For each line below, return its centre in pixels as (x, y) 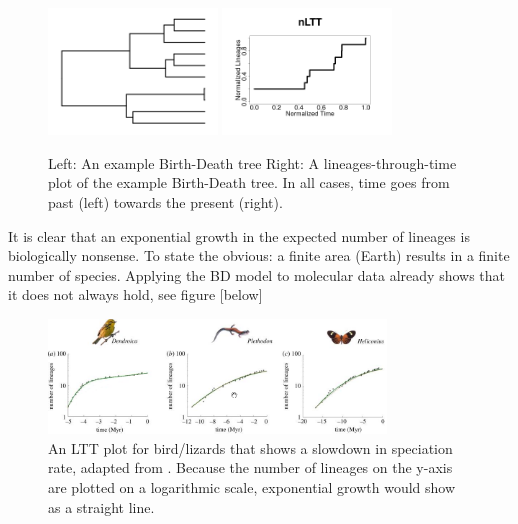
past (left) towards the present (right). (165, 201)
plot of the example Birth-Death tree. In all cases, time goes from (249, 182)
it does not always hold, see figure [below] (135, 294)
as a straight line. (101, 506)
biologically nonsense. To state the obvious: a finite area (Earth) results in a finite (259, 255)
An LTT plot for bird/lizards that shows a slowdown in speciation (250, 447)
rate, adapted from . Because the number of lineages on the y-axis (250, 467)
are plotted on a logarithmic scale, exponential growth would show (252, 486)
